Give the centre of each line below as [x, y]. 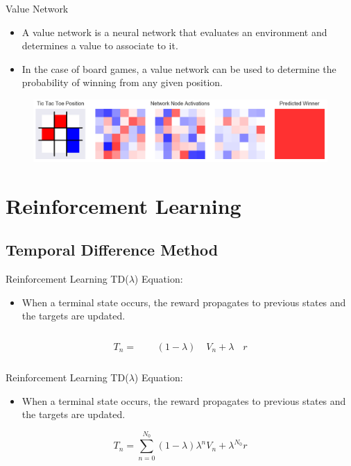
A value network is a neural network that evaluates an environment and [174, 32]
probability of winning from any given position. [122, 82]
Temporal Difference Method [112, 250]
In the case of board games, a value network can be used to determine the [179, 68]
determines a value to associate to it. [100, 45]
